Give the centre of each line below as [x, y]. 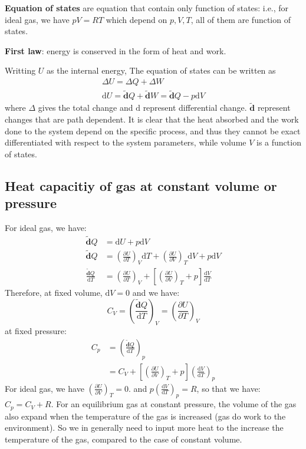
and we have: [156, 292]
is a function [279, 142]
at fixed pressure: [36, 331]
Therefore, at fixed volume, [54, 292]
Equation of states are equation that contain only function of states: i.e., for [147, 8]
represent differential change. [195, 108]
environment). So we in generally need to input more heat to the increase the [144, 427]
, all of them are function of [241, 19]
